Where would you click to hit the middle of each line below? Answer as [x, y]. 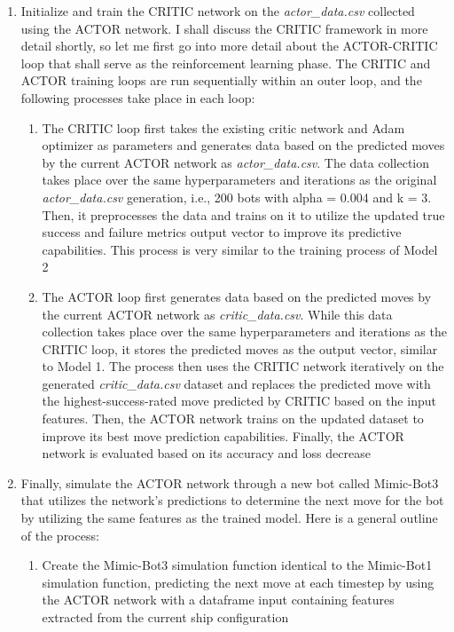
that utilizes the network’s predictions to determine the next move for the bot [232, 500]
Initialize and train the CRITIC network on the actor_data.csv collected [218, 11]
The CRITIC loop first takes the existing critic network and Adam [223, 127]
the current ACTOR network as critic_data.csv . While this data [217, 314]
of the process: [60, 535]
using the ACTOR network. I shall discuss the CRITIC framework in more [224, 28]
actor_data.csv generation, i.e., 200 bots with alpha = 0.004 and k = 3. [237, 197]
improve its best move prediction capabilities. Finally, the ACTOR [223, 435]
